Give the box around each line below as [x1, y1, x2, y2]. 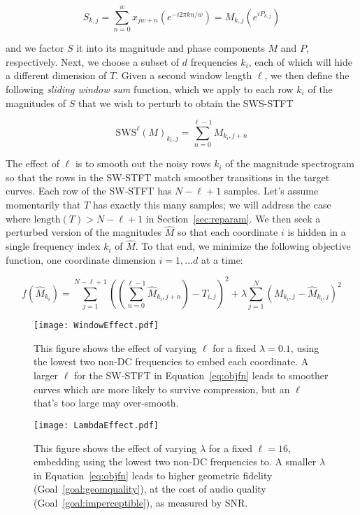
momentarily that [6, 197, 81, 211]
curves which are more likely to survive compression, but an [34, 381, 290, 396]
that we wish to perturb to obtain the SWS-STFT [78, 95, 294, 110]
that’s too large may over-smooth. [34, 395, 179, 410]
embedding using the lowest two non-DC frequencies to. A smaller [34, 454, 317, 469]
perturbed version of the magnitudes [6, 225, 162, 239]
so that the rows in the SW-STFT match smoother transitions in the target [6, 169, 330, 184]
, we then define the [264, 68, 350, 83]
